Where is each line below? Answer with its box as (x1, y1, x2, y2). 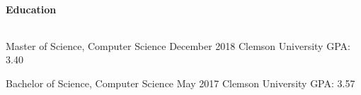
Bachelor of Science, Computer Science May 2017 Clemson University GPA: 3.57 (6, 75, 355, 90)
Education (6, 1, 57, 16)
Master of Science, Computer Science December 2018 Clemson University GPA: (6, 38, 350, 53)
